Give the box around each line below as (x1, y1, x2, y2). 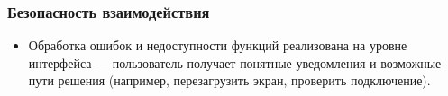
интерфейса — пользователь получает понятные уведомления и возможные (28, 53, 442, 72)
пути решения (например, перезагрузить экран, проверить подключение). (28, 71, 431, 90)
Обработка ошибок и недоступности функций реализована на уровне (28, 36, 407, 55)
